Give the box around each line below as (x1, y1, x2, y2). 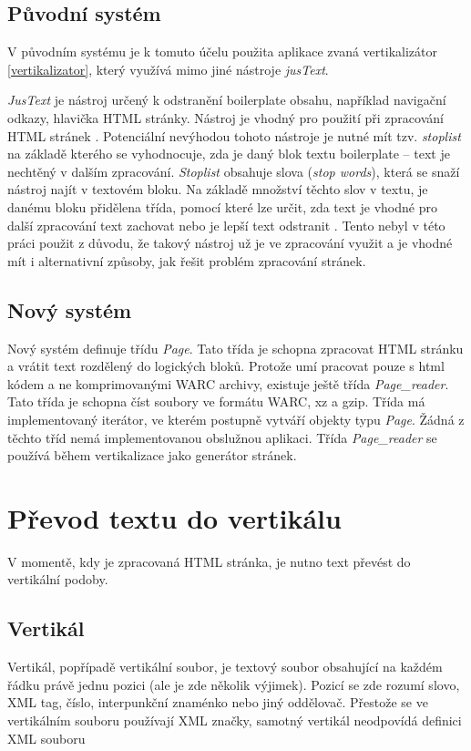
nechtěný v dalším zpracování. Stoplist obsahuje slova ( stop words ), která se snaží (7, 161, 460, 180)
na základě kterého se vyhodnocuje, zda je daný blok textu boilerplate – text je (7, 144, 450, 163)
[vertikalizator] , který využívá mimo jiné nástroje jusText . (7, 59, 329, 78)
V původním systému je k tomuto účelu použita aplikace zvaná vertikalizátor (7, 42, 437, 61)
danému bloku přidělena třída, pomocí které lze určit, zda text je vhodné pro (7, 197, 437, 216)
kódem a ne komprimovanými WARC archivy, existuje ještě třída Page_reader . (7, 374, 449, 393)
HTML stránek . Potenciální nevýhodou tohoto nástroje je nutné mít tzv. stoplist (7, 126, 461, 145)
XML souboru (7, 728, 86, 747)
